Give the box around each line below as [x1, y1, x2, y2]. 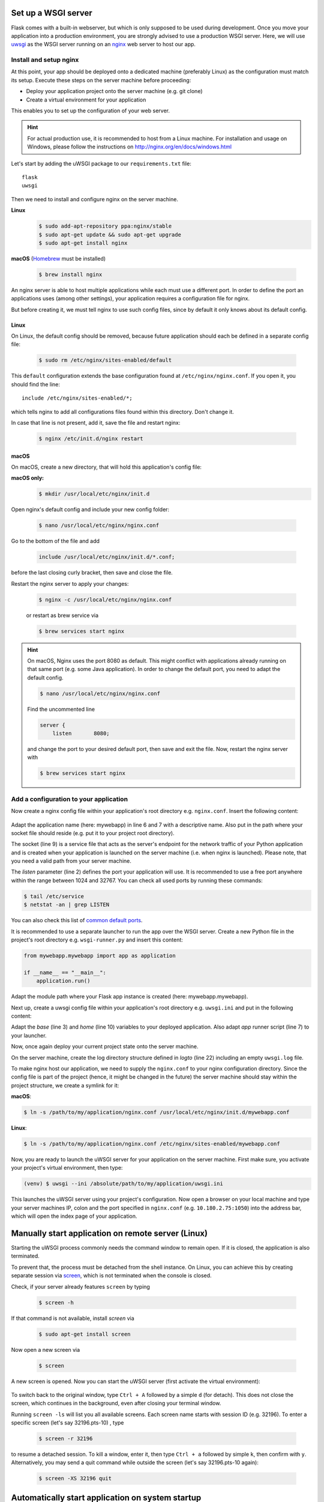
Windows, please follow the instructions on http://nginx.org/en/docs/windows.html [27, 143, 232, 150]
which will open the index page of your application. [11, 1212, 137, 1220]
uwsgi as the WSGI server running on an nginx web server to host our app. [11, 41, 196, 48]
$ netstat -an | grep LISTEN [23, 901, 110, 908]
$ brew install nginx [38, 271, 103, 278]
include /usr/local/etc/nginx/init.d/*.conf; [38, 553, 175, 561]
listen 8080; [52, 730, 110, 737]
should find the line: [11, 380, 60, 388]
